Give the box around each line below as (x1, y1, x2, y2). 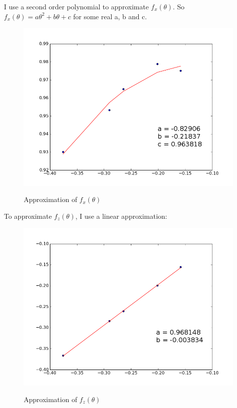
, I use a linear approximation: (75, 210, 167, 221)
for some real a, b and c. (73, 11, 147, 21)
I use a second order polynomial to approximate (4, 1, 149, 11)
